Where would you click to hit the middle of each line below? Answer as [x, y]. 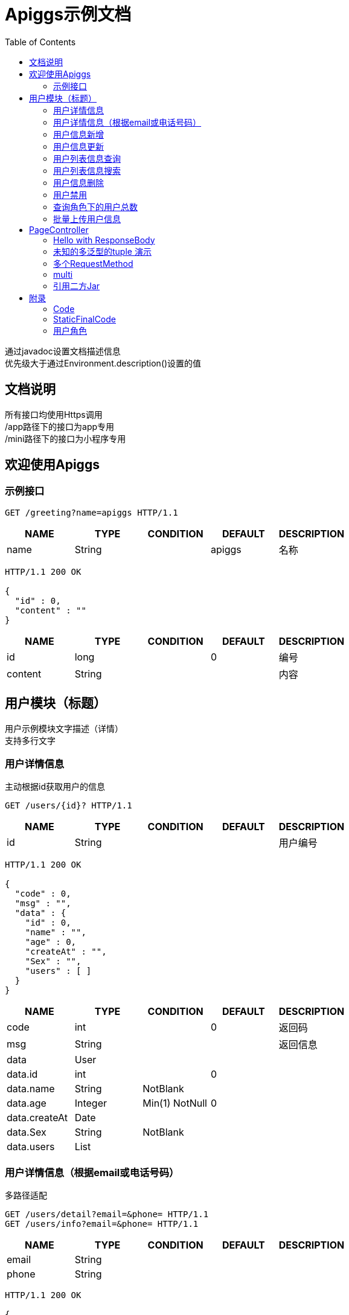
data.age [27, 1103]
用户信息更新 [78, 146]
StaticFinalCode [85, 319]
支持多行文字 [30, 740]
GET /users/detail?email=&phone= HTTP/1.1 [107, 1214]
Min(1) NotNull [175, 1103]
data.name [31, 1089]
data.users [31, 1147]
